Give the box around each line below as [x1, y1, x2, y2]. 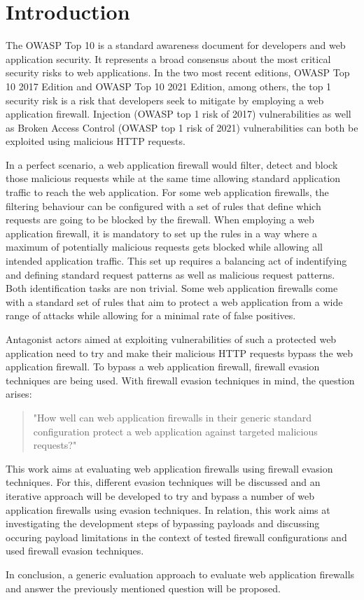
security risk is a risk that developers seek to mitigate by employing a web [6, 92, 324, 107]
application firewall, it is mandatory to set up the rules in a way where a [6, 225, 317, 240]
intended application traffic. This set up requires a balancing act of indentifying [6, 253, 347, 268]
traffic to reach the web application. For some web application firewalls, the [6, 185, 329, 200]
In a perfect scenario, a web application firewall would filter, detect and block [6, 157, 338, 172]
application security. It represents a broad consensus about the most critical [6, 51, 331, 66]
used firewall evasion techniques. [6, 543, 144, 558]
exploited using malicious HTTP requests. [6, 134, 185, 148]
